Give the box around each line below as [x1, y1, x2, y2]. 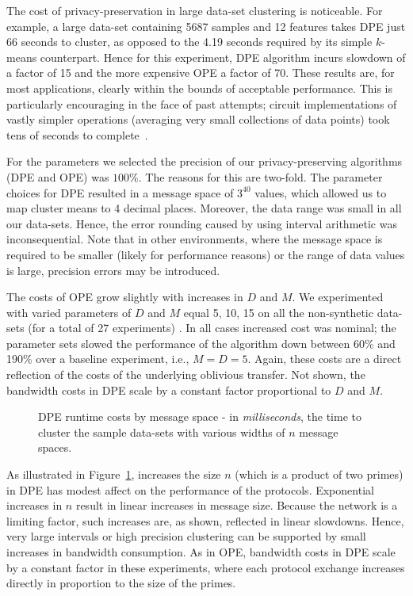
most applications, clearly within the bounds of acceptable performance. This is [6, 79, 393, 96]
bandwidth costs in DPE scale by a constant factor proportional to [6, 381, 331, 398]
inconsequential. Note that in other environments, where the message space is [6, 231, 383, 247]
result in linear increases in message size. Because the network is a [75, 497, 398, 514]
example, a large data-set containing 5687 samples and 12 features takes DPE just [6, 17, 406, 34]
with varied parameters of [6, 304, 132, 320]
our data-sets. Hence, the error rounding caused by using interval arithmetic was [6, 215, 397, 231]
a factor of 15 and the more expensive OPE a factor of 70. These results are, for [6, 64, 395, 81]
